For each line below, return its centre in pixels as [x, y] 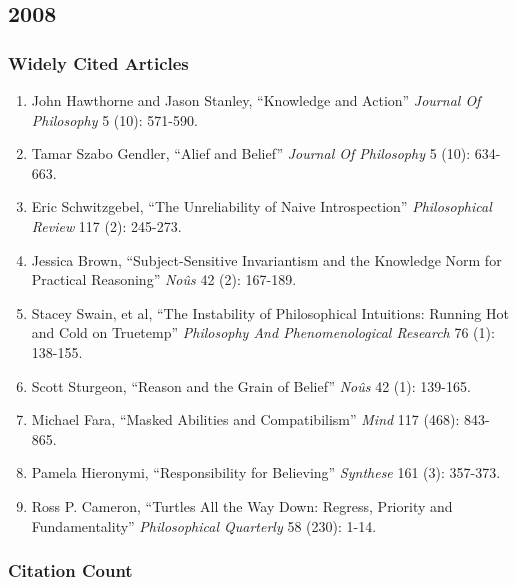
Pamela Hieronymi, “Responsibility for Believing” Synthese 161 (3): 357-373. [266, 472]
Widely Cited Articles [98, 62]
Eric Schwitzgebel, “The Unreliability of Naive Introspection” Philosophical [261, 206]
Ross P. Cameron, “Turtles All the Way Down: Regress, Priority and [242, 505]
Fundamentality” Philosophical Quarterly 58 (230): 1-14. [204, 525]
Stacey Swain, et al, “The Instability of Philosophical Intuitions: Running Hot [270, 312]
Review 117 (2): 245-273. [106, 225]
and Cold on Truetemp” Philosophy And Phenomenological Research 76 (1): [263, 332]
